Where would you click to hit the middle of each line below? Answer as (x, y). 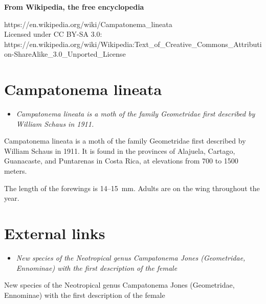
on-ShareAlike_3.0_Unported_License (65, 54)
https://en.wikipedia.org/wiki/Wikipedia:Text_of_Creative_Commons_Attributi (133, 44)
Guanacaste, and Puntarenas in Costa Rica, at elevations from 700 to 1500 (121, 161)
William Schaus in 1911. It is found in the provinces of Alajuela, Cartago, (120, 150)
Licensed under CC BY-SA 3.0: (53, 34)
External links (55, 233)
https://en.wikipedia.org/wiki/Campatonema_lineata (88, 24)
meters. (16, 171)
